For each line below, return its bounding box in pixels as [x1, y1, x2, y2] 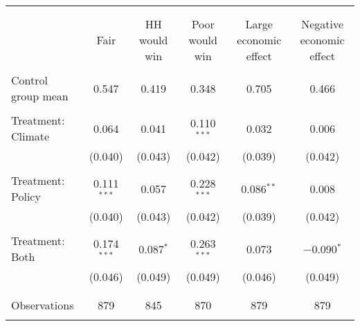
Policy [11, 188, 41, 204]
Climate [11, 128, 50, 144]
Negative [301, 16, 344, 32]
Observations [11, 297, 74, 313]
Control [11, 72, 48, 88]
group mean [11, 88, 69, 104]
